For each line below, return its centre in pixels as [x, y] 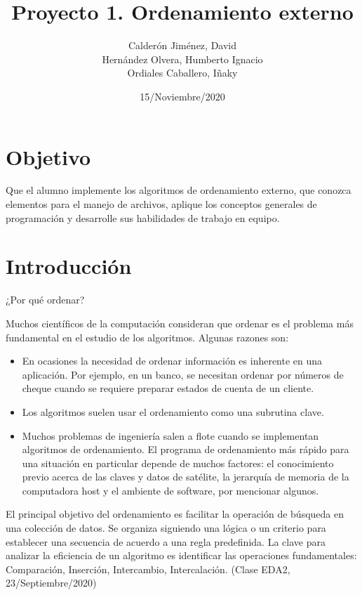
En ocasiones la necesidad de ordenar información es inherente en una [172, 361]
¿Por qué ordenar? [45, 300]
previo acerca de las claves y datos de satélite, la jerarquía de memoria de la [186, 477]
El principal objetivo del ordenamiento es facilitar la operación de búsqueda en [175, 514]
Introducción [69, 266]
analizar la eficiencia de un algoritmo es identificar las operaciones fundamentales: [181, 555]
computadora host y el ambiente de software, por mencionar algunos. [170, 490]
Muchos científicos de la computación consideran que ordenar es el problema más [180, 323]
